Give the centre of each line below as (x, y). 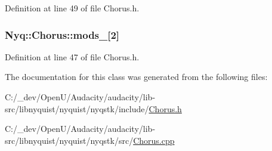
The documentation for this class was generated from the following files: (136, 77)
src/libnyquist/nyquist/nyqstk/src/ (69, 140)
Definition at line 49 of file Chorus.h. (72, 8)
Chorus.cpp (154, 140)
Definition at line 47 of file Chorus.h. (72, 56)
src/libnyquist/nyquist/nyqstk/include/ (77, 108)
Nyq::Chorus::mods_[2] (62, 34)
